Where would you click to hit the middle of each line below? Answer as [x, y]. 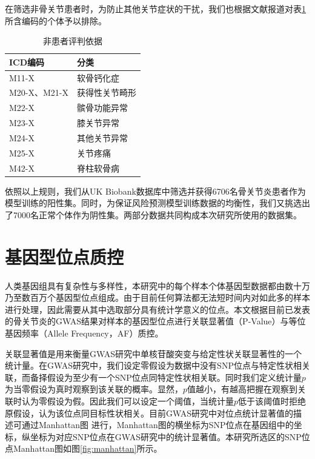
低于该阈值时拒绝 [272, 401]
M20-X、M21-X [39, 92]
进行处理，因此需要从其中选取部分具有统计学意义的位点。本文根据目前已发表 [157, 309]
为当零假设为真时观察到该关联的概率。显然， [94, 389]
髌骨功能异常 [102, 108]
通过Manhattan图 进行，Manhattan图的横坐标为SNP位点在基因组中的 [157, 425]
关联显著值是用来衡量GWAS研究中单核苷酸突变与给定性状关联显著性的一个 [154, 353]
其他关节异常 [102, 138]
